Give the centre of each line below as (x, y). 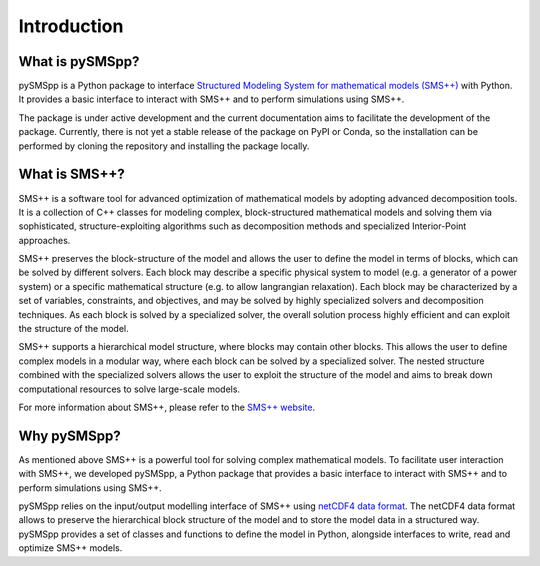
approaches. (44, 240)
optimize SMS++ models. (70, 548)
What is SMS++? (71, 174)
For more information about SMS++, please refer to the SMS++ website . (166, 407)
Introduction (71, 26)
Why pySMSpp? (69, 435)
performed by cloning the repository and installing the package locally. (164, 146)
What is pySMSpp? (79, 61)
